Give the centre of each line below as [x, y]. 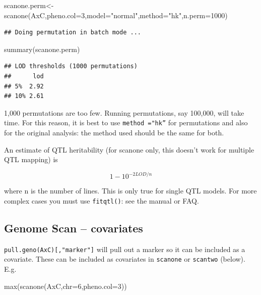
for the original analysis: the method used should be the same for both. [114, 132]
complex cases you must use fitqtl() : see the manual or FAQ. [102, 200]
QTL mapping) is [31, 159]
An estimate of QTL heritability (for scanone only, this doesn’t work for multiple [129, 149]
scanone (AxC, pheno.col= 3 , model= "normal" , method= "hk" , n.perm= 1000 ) [116, 15]
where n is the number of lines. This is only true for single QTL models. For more [130, 191]
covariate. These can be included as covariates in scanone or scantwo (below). [125, 259]
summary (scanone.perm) [42, 49]
